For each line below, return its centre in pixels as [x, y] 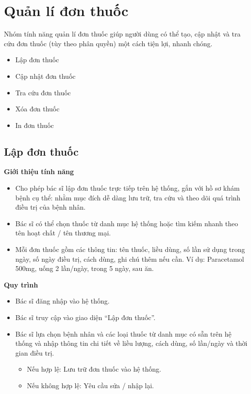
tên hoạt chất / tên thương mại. [63, 233]
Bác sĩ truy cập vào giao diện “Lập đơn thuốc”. [85, 317]
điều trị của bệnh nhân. [50, 207]
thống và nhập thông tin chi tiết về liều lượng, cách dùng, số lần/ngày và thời [131, 343]
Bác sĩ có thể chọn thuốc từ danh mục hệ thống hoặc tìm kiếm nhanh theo [127, 223]
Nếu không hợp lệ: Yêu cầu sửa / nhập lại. [91, 385]
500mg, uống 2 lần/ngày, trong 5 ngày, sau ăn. [84, 268]
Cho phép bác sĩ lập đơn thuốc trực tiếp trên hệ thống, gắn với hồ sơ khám [127, 188]
